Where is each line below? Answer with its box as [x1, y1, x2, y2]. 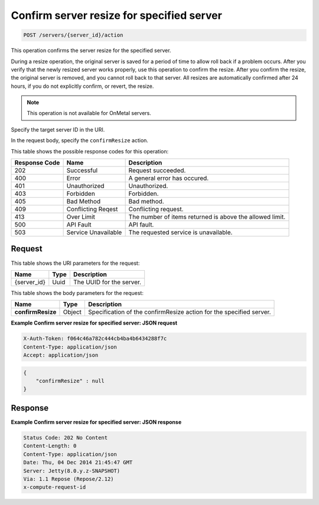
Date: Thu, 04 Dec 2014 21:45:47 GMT [23, 459, 133, 466]
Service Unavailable [66, 228, 122, 237]
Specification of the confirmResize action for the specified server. [88, 308, 271, 316]
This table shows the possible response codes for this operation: [11, 147, 169, 155]
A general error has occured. [128, 174, 209, 182]
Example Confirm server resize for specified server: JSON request [11, 319, 177, 327]
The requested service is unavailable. [128, 228, 233, 237]
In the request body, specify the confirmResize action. [11, 137, 149, 144]
